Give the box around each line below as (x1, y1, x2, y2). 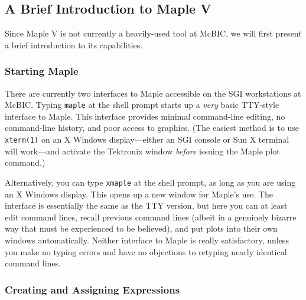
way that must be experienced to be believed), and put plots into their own (5, 222, 278, 235)
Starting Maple (5, 64, 79, 78)
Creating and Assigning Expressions (5, 282, 180, 296)
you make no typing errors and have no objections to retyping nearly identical (5, 245, 287, 258)
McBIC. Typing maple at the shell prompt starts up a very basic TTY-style (5, 98, 279, 111)
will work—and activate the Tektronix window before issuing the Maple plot (5, 144, 280, 157)
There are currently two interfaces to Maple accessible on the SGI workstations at (5, 87, 301, 99)
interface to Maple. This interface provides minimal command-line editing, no (5, 110, 285, 122)
